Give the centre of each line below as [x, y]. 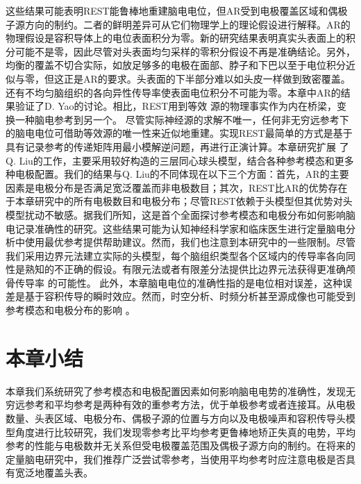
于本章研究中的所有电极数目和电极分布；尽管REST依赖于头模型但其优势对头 [179, 201]
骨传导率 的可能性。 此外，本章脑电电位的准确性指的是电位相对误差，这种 [174, 282]
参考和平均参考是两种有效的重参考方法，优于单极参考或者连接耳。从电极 [190, 404]
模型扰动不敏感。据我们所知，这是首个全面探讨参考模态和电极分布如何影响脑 [180, 214]
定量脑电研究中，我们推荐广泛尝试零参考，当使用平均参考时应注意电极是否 [176, 459]
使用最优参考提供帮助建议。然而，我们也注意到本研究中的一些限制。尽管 [190, 242]
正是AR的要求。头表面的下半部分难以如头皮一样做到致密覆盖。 [207, 78]
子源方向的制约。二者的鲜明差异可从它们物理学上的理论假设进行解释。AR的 [178, 24]
